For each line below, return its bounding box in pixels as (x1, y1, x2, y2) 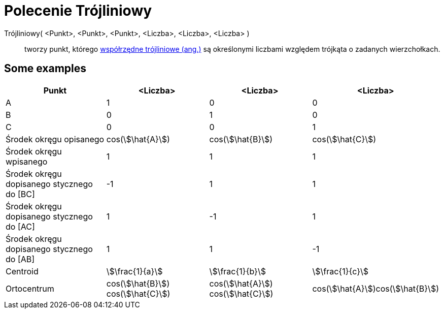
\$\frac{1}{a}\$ (106, 266, 163, 276)
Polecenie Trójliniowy (4, 2, 152, 19)
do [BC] (6, 189, 35, 199)
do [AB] (6, 254, 35, 264)
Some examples (4, 62, 87, 75)
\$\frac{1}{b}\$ (209, 266, 266, 276)
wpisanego (6, 156, 48, 167)
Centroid (6, 266, 39, 276)
